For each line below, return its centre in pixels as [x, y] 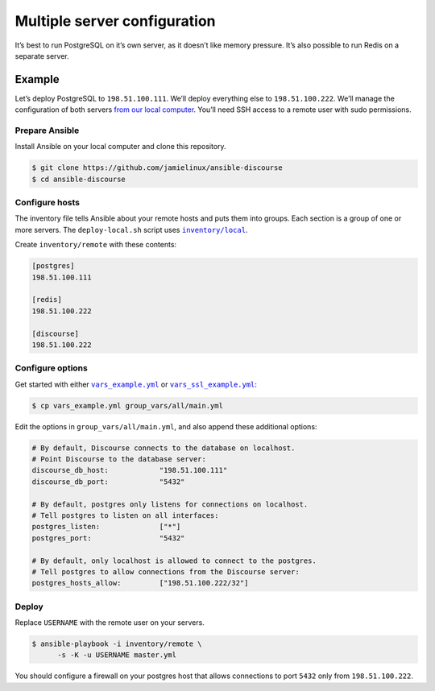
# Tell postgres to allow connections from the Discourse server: [166, 571]
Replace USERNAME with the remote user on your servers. [110, 623]
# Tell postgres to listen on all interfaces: [125, 516]
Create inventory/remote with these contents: [96, 245]
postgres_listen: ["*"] [106, 527]
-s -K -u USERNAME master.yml [117, 655]
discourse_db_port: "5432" [108, 482]
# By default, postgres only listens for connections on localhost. [170, 504]
